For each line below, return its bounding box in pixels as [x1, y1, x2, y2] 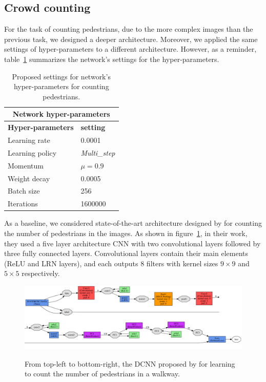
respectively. [22, 268, 60, 279]
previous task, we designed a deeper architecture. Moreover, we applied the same [4, 33, 258, 44]
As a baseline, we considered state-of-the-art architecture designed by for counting [4, 218, 262, 228]
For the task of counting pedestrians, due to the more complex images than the [4, 24, 253, 34]
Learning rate [8, 135, 50, 145]
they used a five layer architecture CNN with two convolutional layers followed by [4, 238, 261, 248]
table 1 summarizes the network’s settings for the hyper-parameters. [4, 53, 219, 64]
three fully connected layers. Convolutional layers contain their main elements [4, 248, 248, 259]
